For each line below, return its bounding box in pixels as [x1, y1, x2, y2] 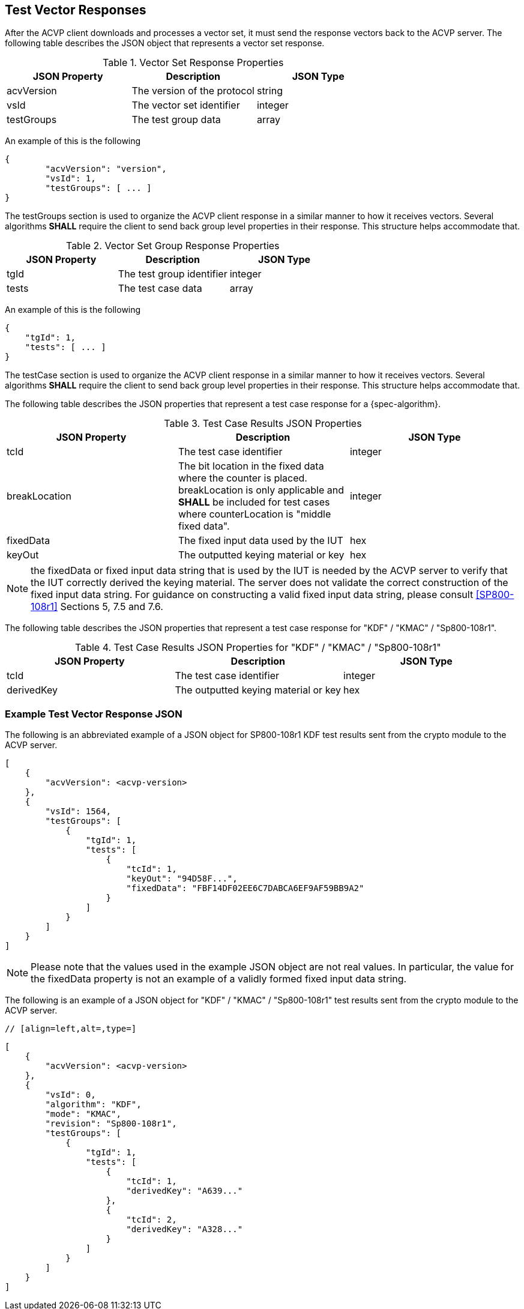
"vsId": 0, [45, 1090, 96, 1100]
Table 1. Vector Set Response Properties [103, 56, 284, 69]
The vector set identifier [131, 99, 240, 112]
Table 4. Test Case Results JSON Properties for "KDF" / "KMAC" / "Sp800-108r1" [75, 641, 441, 654]
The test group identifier [118, 268, 227, 280]
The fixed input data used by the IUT [178, 534, 343, 547]
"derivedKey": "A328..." [126, 1224, 243, 1235]
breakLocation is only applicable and [178, 484, 345, 497]
